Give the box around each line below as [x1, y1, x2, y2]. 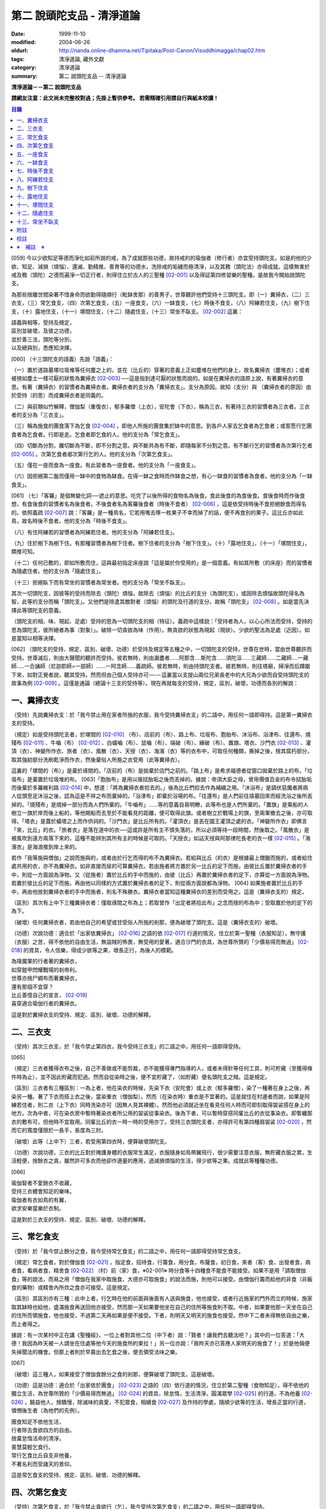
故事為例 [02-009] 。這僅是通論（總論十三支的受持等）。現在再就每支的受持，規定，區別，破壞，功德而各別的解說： [11, 679, 299, 686]
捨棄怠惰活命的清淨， [11, 1435, 65, 1442]
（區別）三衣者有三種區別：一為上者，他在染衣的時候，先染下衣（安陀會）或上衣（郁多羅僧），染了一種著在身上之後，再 [11, 1084, 310, 1092]
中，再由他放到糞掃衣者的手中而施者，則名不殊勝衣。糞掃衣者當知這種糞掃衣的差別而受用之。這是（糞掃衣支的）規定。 [11, 888, 307, 895]
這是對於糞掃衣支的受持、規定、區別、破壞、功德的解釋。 [11, 1011, 154, 1018]
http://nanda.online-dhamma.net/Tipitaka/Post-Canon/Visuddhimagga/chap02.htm [59, 47, 266, 54]
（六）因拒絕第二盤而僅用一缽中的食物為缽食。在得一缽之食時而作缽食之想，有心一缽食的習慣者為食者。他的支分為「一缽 [11, 473, 313, 480]
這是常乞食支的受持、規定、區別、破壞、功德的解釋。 [11, 1471, 144, 1478]
